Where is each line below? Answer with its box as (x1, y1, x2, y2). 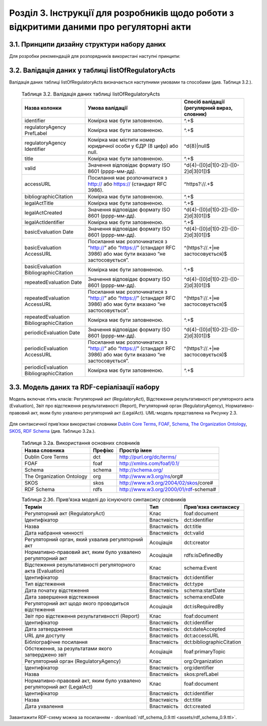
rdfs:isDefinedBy (183, 551, 223, 558)
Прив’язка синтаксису (183, 503, 240, 510)
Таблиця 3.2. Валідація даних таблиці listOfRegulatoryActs (21, 91, 160, 97)
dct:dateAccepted (183, 626, 226, 633)
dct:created (183, 703, 211, 710)
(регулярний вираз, (183, 104, 233, 111)
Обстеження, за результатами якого (24, 645, 112, 652)
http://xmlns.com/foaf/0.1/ (119, 460, 180, 467)
